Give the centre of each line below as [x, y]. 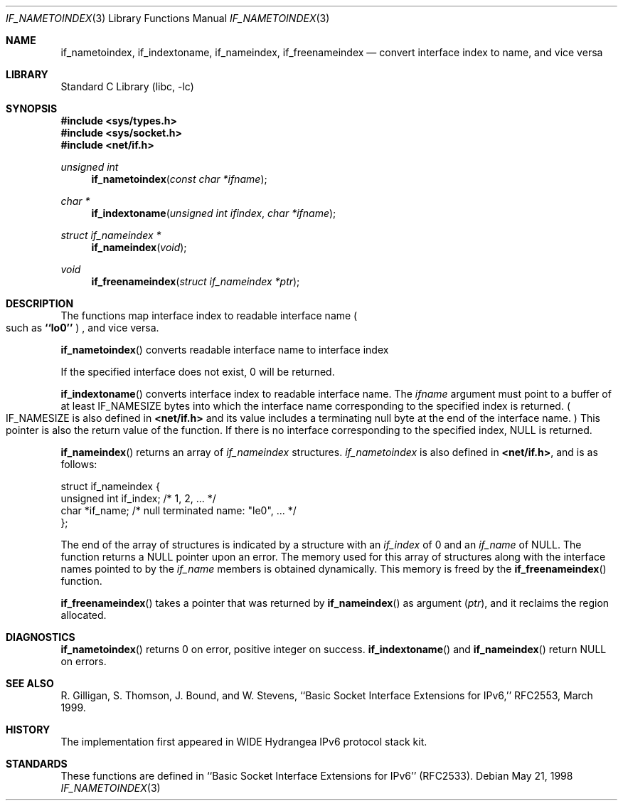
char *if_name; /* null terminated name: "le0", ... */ [179, 510]
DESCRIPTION [40, 303]
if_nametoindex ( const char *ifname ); [179, 179]
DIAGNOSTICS [41, 637]
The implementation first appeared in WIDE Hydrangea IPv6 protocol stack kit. [244, 742]
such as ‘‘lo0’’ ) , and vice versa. [82, 328]
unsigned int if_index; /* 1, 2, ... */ [138, 498]
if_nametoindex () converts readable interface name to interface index [225, 350]
